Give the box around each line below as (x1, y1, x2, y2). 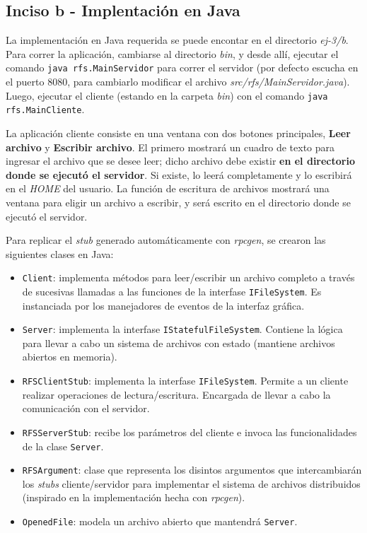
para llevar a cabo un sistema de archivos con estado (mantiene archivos (22, 335, 335, 350)
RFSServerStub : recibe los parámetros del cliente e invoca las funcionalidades (22, 424, 357, 439)
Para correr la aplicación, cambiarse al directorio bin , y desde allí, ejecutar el (6, 46, 339, 61)
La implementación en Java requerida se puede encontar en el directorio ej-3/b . (6, 33, 349, 47)
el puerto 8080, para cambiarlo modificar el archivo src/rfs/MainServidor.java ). (6, 74, 350, 89)
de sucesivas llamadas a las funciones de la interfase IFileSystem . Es (22, 283, 322, 298)
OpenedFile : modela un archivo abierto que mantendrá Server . (22, 514, 298, 529)
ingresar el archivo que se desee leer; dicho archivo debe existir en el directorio (6, 153, 355, 168)
